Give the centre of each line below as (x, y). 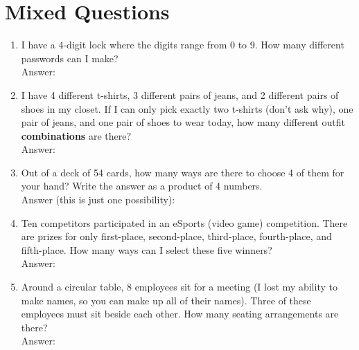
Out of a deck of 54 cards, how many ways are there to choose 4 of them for (183, 172)
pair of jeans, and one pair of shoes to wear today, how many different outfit (183, 122)
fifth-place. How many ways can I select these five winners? (147, 249)
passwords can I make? (70, 58)
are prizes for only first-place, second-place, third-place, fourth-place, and (176, 236)
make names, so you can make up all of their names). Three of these (166, 300)
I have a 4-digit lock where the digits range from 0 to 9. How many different (183, 45)
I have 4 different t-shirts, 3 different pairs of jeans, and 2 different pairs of (180, 94)
